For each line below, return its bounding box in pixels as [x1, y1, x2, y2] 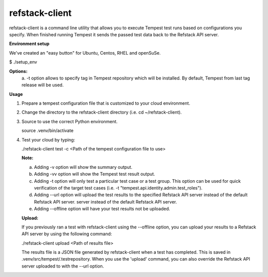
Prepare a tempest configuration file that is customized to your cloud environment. [21, 100, 191, 106]
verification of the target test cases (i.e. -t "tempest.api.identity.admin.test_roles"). [34, 185, 203, 191]
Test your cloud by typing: [21, 137, 75, 142]
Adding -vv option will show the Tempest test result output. [34, 171, 155, 177]
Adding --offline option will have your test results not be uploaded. [34, 206, 171, 212]
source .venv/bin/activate [21, 128, 74, 134]
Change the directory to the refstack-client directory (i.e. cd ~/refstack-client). [21, 109, 182, 115]
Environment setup [9, 41, 50, 47]
